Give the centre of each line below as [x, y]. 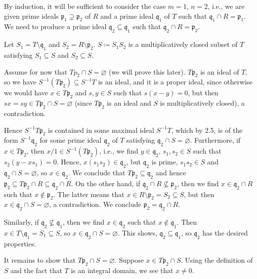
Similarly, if [21, 222]
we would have [26, 93]
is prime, [165, 162]
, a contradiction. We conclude [95, 204]
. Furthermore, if [215, 140]
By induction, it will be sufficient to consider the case [85, 6]
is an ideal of [220, 71]
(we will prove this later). [147, 71]
